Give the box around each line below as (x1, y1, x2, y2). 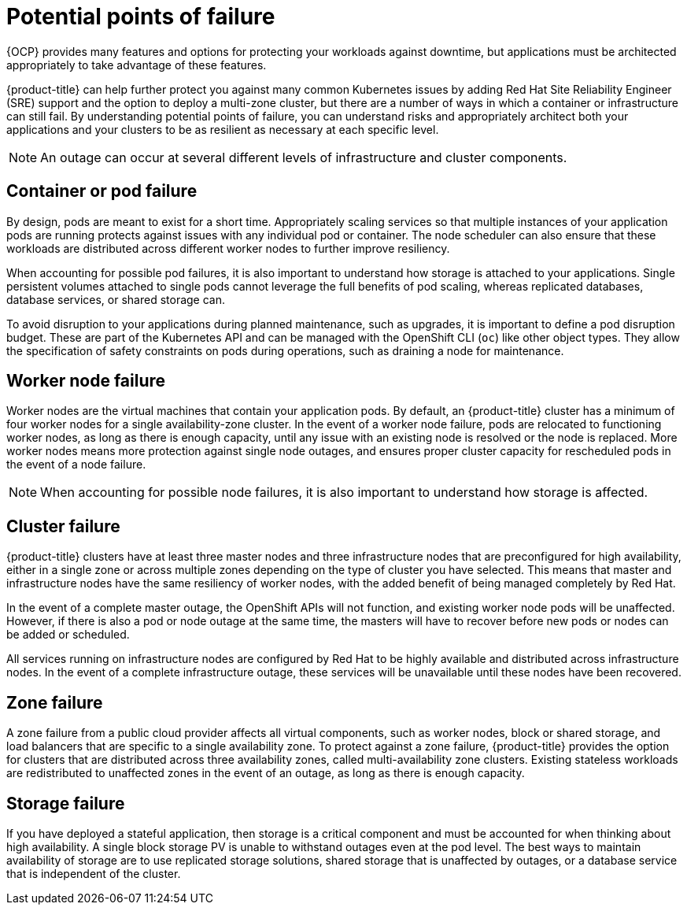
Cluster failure (6, 516, 120, 536)
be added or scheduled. (6, 628, 130, 642)
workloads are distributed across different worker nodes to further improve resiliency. (6, 241, 450, 255)
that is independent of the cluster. (6, 866, 181, 880)
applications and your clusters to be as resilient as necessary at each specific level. (6, 122, 439, 136)
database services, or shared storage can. (6, 292, 226, 306)
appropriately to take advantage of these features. (6, 57, 267, 72)
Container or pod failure (6, 181, 198, 202)
